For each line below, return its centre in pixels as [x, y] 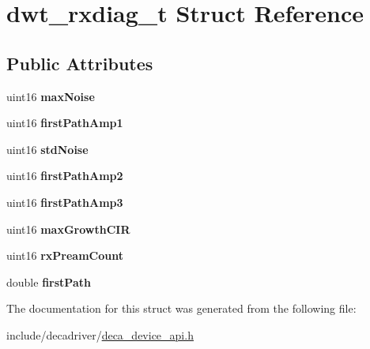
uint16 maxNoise [51, 96]
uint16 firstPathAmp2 [65, 176]
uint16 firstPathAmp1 [65, 123]
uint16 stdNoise [47, 149]
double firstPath [49, 281]
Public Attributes [80, 63]
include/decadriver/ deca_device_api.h [100, 334]
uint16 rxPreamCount [65, 255]
